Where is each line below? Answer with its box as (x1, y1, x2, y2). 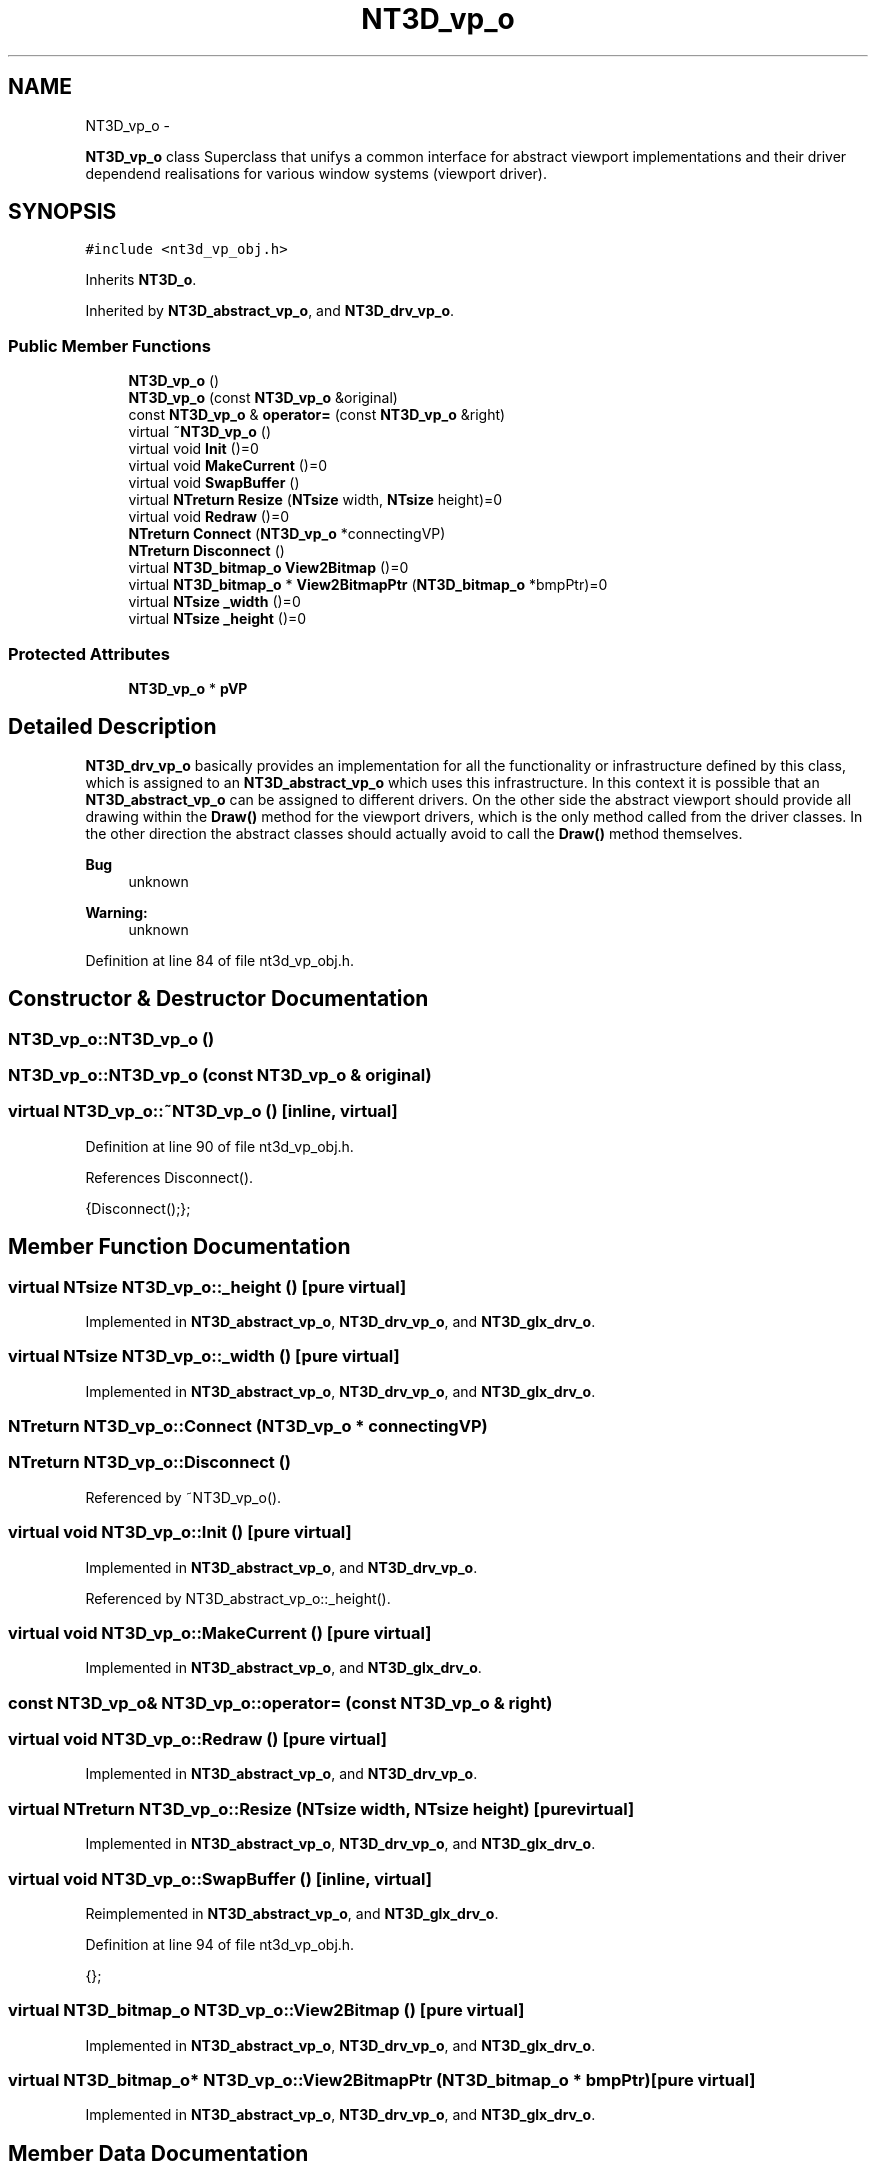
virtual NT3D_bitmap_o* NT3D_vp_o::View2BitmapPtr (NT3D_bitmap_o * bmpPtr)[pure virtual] (8, 2070, 756, 2091)
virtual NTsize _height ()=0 (128, 610, 307, 628)
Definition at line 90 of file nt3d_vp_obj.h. (85, 1137, 354, 1155)
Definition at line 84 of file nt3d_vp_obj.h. (85, 951, 355, 969)
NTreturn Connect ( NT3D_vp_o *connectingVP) (128, 525, 446, 543)
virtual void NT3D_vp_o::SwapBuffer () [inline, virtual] (8, 1868, 432, 1889)
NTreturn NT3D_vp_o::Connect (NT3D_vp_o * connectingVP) (8, 1416, 488, 1437)
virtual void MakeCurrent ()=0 (128, 457, 328, 475)
